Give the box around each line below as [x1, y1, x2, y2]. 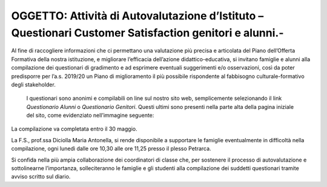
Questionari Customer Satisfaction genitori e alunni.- [11, 26, 284, 39]
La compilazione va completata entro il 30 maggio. [11, 125, 137, 133]
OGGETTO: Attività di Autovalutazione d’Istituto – [11, 9, 264, 22]
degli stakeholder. [11, 80, 56, 88]
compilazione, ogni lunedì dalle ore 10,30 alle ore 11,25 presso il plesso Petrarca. [11, 145, 211, 153]
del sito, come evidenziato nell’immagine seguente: [26, 112, 154, 119]
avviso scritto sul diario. [11, 173, 71, 180]
